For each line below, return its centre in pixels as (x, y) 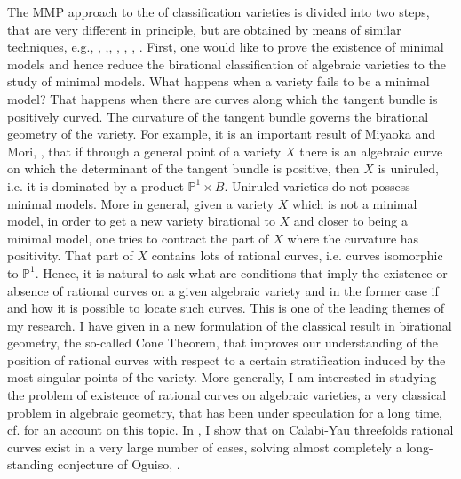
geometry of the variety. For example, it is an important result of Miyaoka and (222, 134)
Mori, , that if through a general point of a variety (144, 151)
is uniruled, (408, 168)
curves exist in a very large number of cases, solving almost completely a (205, 447)
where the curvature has (353, 238)
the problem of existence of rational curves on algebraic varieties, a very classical (227, 395)
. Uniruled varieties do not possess (317, 185)
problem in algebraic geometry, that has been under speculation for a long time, (225, 412)
